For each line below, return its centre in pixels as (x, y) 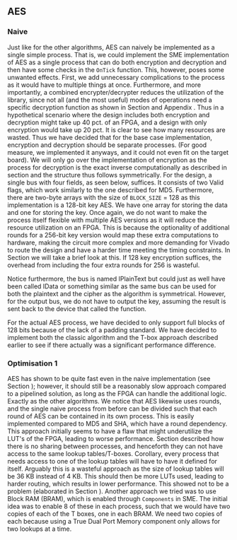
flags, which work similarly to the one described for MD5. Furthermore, (111, 189)
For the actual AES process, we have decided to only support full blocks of (116, 322)
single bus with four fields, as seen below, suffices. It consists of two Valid (116, 182)
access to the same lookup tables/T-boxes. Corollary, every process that (113, 453)
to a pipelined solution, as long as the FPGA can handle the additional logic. (117, 393)
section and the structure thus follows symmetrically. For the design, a (110, 175)
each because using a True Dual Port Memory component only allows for (114, 521)
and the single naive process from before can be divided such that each (112, 409)
